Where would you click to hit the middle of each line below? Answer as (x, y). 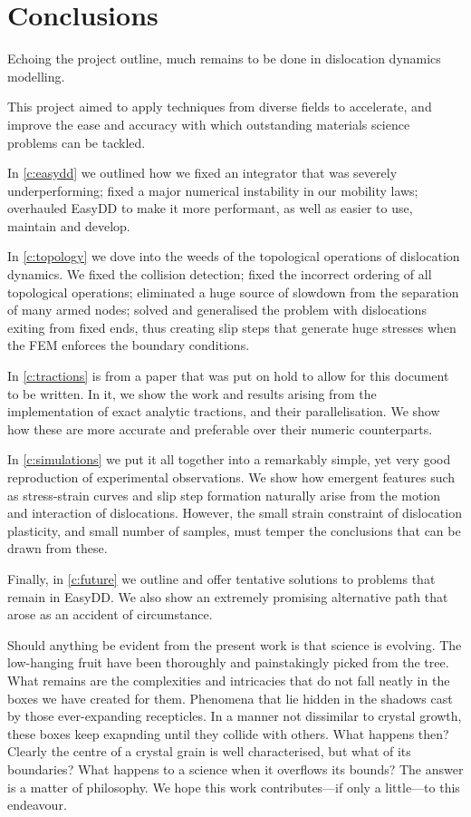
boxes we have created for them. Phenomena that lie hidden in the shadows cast (230, 698)
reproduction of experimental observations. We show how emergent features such (231, 477)
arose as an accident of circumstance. (110, 614)
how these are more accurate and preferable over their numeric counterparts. (220, 428)
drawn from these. (58, 548)
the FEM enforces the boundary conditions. (129, 345)
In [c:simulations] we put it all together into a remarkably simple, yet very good (229, 459)
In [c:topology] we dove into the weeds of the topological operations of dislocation (234, 256)
